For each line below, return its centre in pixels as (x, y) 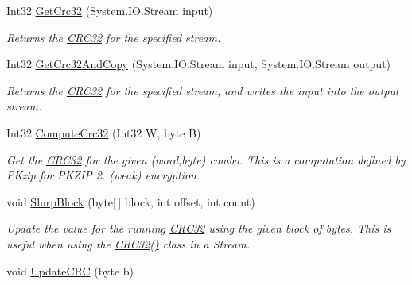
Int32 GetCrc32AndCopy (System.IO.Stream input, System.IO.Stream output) (199, 64)
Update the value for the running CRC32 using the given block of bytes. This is (199, 228)
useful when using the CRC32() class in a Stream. (128, 243)
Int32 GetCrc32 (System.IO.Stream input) (110, 10)
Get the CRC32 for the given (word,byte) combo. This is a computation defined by (206, 159)
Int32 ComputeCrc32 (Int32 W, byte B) (104, 132)
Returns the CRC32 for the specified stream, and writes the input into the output (203, 90)
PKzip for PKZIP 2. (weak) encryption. (103, 175)
